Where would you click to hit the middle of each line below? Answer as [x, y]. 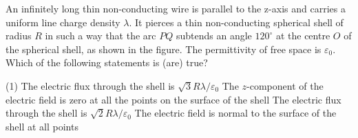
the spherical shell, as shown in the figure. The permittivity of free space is [164, 49]
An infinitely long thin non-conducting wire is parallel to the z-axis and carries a [176, 8]
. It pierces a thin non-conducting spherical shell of [236, 22]
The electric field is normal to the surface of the [235, 113]
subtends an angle [214, 36]
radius [19, 36]
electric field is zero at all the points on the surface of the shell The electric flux [173, 99]
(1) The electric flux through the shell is [90, 85]
